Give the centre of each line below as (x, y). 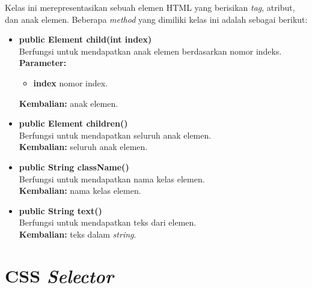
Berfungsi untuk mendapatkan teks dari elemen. (108, 222)
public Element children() (73, 123)
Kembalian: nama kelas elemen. (80, 190)
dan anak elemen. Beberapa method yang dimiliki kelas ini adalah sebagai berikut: (156, 19)
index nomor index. (71, 82)
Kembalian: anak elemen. (69, 103)
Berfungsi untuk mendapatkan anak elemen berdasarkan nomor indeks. (150, 51)
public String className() (74, 166)
